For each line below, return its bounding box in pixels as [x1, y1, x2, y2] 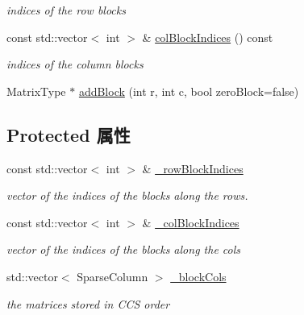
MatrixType [6, 82, 66, 99]
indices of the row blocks [6, 2, 126, 18]
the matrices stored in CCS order [6, 295, 170, 312]
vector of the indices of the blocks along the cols [6, 241, 241, 258]
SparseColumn [77, 267, 148, 284]
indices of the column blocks [6, 56, 144, 73]
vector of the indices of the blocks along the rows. [6, 187, 248, 204]
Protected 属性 [6, 122, 131, 147]
